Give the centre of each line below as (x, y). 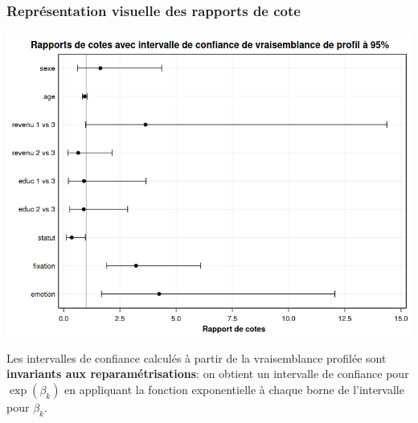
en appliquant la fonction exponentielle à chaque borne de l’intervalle (234, 389)
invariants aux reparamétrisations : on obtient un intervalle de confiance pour (208, 374)
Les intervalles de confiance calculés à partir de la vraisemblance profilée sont (197, 357)
